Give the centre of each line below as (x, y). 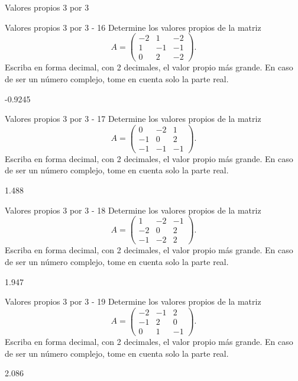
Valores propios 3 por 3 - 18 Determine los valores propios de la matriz (133, 210)
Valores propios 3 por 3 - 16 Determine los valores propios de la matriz (133, 27)
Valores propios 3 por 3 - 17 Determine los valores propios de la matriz (133, 119)
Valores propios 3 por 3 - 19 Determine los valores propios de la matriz (133, 301)
